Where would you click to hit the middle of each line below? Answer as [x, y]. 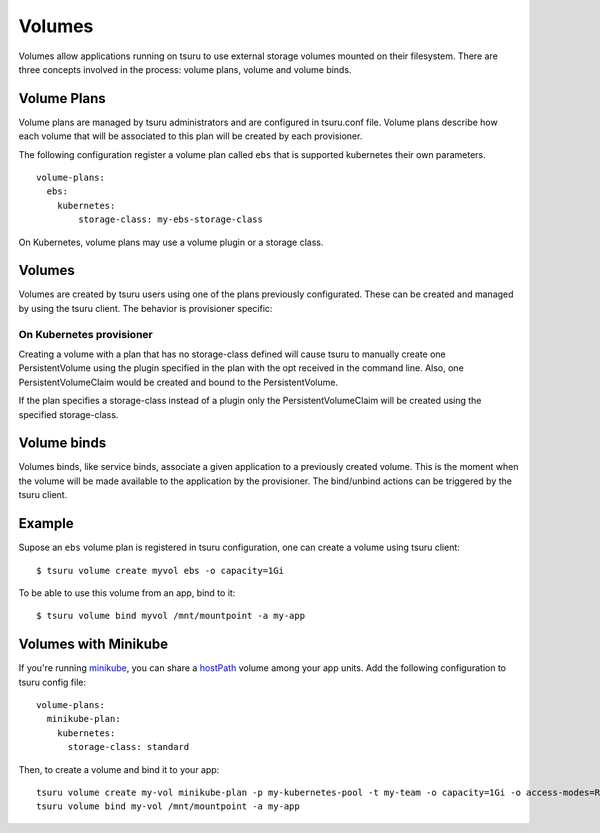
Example [46, 523]
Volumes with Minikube [93, 644]
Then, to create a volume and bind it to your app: [119, 769]
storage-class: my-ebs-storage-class [171, 219]
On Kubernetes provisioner [86, 334]
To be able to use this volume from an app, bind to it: [127, 592]
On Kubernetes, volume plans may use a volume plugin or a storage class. [171, 242]
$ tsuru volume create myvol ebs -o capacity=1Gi [160, 570]
